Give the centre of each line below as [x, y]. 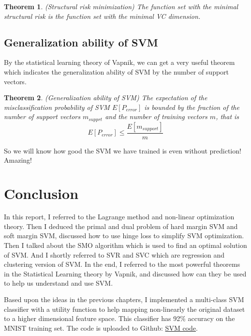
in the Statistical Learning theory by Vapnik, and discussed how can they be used [125, 273]
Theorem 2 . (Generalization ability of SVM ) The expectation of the [106, 98]
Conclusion [41, 193]
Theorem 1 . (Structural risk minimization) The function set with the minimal [121, 6]
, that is [228, 116]
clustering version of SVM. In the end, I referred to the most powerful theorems [122, 264]
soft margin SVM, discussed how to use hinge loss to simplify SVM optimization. [124, 236]
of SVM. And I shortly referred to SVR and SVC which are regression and [114, 254]
